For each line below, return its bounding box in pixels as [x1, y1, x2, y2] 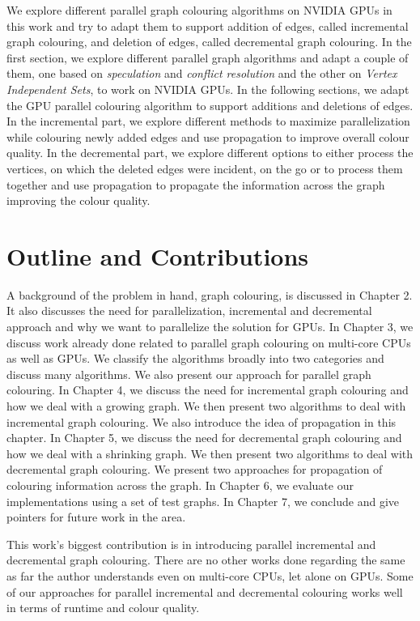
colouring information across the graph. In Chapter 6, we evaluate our [6, 476, 354, 493]
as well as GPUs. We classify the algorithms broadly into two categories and [6, 350, 384, 367]
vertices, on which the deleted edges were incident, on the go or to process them [6, 160, 403, 177]
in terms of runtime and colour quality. [6, 599, 200, 616]
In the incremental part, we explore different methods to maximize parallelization [6, 113, 410, 130]
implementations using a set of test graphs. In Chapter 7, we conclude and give [6, 492, 399, 509]
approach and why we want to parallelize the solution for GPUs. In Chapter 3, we [6, 318, 414, 335]
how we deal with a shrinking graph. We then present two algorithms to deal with [6, 444, 414, 461]
